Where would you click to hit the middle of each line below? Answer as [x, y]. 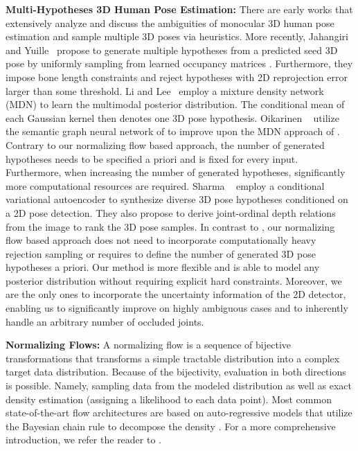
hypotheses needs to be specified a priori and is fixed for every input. [152, 158]
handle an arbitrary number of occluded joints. [105, 321]
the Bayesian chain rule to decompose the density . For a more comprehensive [171, 426]
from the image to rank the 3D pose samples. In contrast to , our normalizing [170, 226]
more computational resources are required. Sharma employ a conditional [165, 185]
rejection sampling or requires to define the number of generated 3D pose [161, 253]
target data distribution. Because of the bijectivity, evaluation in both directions [176, 372]
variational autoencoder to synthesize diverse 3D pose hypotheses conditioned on [177, 199]
